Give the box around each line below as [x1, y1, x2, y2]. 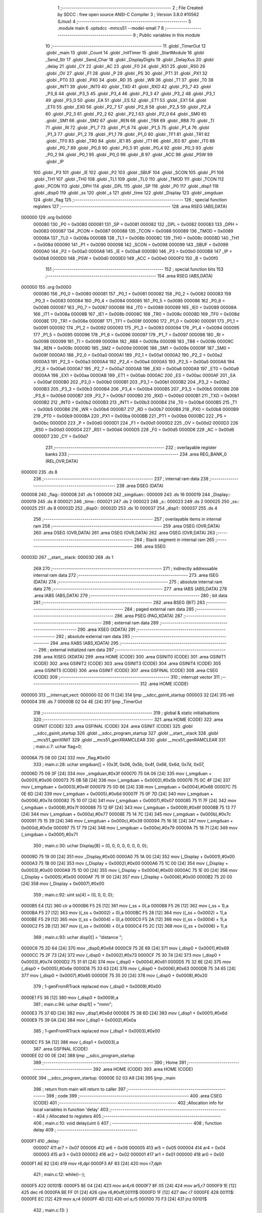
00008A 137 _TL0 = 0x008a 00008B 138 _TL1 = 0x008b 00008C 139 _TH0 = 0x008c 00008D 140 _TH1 [33, 235, 240, 241]
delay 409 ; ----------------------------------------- [33, 1127, 138, 1133]
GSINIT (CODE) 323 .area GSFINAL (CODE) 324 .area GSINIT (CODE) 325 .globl [33, 723, 193, 729]
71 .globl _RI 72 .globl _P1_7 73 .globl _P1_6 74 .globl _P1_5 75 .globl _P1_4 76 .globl [45, 124, 210, 131]
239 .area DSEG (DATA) [116, 483, 164, 489]
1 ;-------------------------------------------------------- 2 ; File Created [57, 5, 203, 11]
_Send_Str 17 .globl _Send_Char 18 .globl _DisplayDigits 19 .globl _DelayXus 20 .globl [45, 56, 213, 63]
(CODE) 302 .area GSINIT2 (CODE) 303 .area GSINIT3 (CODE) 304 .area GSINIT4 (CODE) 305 [33, 660, 221, 667]
